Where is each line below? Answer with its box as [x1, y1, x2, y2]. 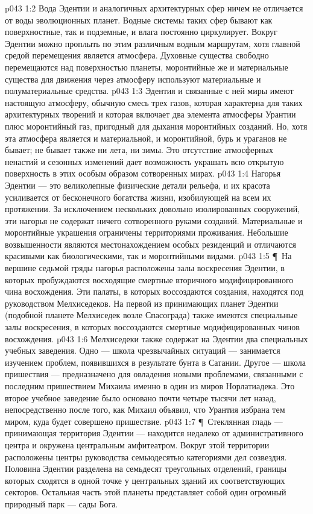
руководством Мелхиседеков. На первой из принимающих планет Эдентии [5, 296, 279, 309]
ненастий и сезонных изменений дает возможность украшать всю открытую [5, 155, 284, 168]
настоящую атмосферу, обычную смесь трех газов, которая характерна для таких [5, 96, 303, 108]
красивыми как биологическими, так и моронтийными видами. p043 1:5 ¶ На [5, 249, 292, 262]
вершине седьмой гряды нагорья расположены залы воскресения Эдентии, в [5, 262, 285, 274]
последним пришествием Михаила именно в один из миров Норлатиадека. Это [5, 380, 295, 392]
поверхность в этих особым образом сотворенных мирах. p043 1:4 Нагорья [5, 167, 281, 180]
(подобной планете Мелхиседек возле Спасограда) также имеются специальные [5, 309, 298, 321]
